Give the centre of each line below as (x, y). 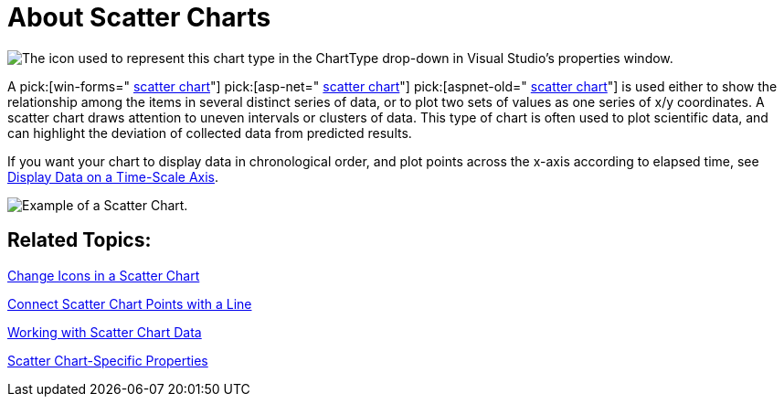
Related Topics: (79, 240)
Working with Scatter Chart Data (105, 332)
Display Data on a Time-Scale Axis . (113, 176)
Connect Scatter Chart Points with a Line (130, 303)
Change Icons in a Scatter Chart (104, 275)
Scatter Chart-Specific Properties (108, 360)
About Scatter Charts (139, 17)
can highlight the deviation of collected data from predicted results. (210, 133)
